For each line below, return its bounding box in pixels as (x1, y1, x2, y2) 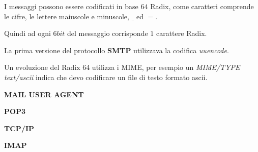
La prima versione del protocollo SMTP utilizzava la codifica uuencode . (4, 45, 229, 55)
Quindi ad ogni (4, 28, 51, 39)
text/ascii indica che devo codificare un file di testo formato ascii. (4, 71, 208, 82)
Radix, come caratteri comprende (150, 1, 254, 11)
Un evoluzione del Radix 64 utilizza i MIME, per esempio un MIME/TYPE (4, 62, 240, 72)
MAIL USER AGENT (4, 89, 84, 99)
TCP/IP (4, 123, 34, 133)
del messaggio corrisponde (67, 28, 148, 39)
